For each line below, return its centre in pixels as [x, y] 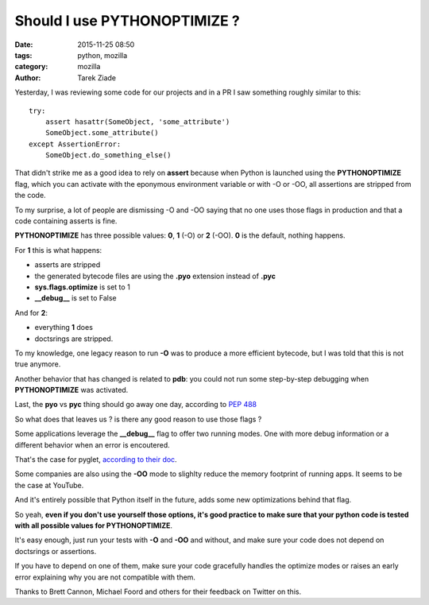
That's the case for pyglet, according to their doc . [96, 460]
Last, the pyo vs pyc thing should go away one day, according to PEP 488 [136, 405]
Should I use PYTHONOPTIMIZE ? [127, 21]
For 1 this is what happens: [58, 250]
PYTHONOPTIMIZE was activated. [71, 390]
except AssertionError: [75, 144]
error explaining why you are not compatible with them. [105, 577]
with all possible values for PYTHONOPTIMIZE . [93, 525]
